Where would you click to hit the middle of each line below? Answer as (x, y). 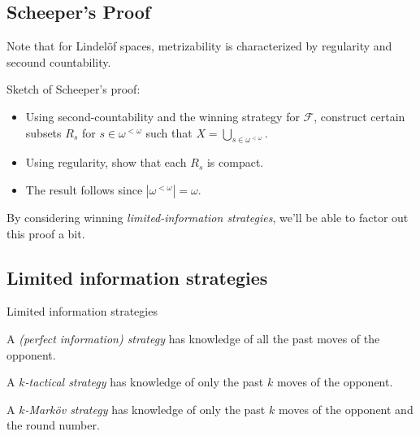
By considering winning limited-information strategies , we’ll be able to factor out (208, 217)
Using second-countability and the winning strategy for (162, 116)
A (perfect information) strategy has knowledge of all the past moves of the (193, 338)
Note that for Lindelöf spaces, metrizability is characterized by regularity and (199, 46)
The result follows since (84, 189)
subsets (43, 132)
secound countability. (59, 61)
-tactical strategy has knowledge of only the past (144, 382)
